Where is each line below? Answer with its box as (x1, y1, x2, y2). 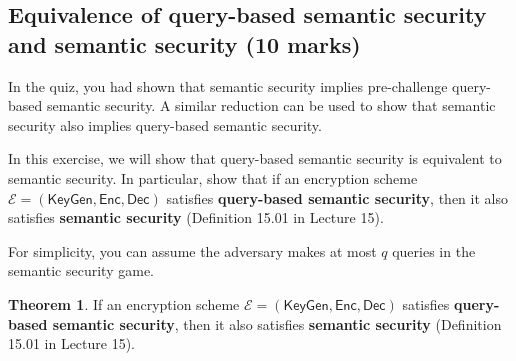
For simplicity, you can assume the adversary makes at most (8, 240, 377, 261)
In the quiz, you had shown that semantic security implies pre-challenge (8, 75, 448, 96)
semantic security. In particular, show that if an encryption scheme (8, 167, 418, 188)
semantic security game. (8, 260, 154, 281)
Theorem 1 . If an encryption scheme (8, 293, 240, 314)
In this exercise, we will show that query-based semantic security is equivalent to (8, 148, 502, 169)
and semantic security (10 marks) (8, 28, 361, 59)
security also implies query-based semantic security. (8, 114, 322, 135)
